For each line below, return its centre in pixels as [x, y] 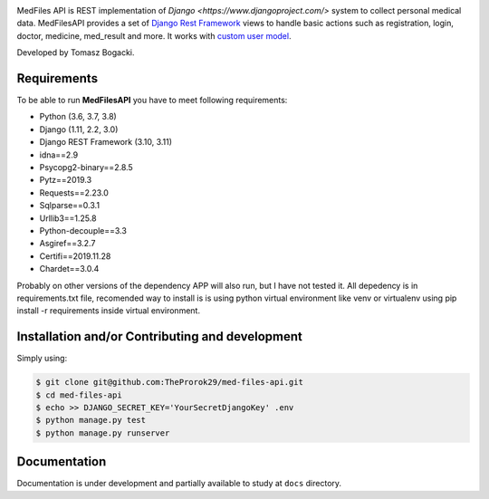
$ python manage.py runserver [103, 433]
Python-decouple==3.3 [83, 230]
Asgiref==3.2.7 [67, 244]
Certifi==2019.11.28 [75, 256]
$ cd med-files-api [79, 395]
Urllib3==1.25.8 [68, 218]
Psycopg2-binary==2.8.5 [86, 168]
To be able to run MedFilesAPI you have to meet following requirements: [152, 101]
